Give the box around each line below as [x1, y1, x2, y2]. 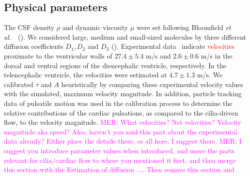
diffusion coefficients [4, 41, 63, 51]
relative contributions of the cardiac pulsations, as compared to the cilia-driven [4, 107, 238, 117]
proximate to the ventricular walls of [4, 50, 112, 60]
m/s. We [197, 70, 223, 80]
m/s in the [201, 50, 233, 60]
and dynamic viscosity [62, 22, 128, 32]
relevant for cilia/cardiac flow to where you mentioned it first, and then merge [4, 155, 236, 165]
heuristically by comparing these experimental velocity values [61, 79, 243, 89]
